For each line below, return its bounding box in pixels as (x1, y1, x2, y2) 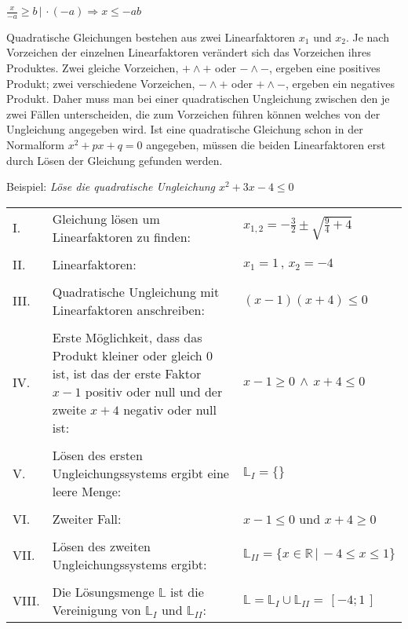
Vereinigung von (52, 600, 141, 619)
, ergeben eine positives (268, 60, 381, 76)
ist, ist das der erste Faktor (52, 364, 202, 382)
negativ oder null (123, 400, 217, 419)
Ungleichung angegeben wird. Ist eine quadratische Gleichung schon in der (6, 121, 363, 137)
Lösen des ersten (52, 445, 143, 464)
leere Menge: (52, 481, 122, 500)
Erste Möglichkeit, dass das (52, 327, 202, 346)
